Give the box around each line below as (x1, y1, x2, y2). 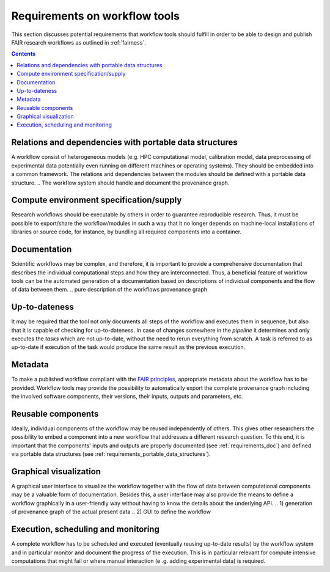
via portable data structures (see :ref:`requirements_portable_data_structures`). (11, 450, 211, 458)
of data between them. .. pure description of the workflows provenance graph (11, 286, 208, 293)
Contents (11, 50, 36, 57)
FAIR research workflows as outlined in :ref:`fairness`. (11, 38, 146, 46)
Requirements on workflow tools (11, 9, 180, 23)
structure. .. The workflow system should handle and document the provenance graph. (11, 179, 230, 186)
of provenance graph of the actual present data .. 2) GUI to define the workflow (11, 508, 211, 516)
